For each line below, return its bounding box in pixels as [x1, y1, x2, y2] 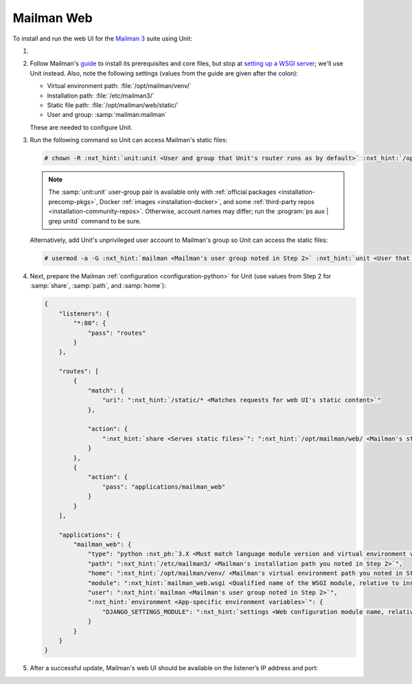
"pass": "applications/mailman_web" [102, 483, 226, 491]
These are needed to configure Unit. [30, 123, 133, 131]
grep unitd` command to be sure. [48, 217, 141, 225]
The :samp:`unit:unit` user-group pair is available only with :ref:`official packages [48, 188, 277, 196]
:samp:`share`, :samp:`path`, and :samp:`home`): [30, 282, 166, 290]
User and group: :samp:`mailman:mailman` [47, 111, 168, 119]
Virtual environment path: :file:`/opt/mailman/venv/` [47, 82, 192, 90]
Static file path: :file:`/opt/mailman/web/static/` [47, 100, 179, 109]
